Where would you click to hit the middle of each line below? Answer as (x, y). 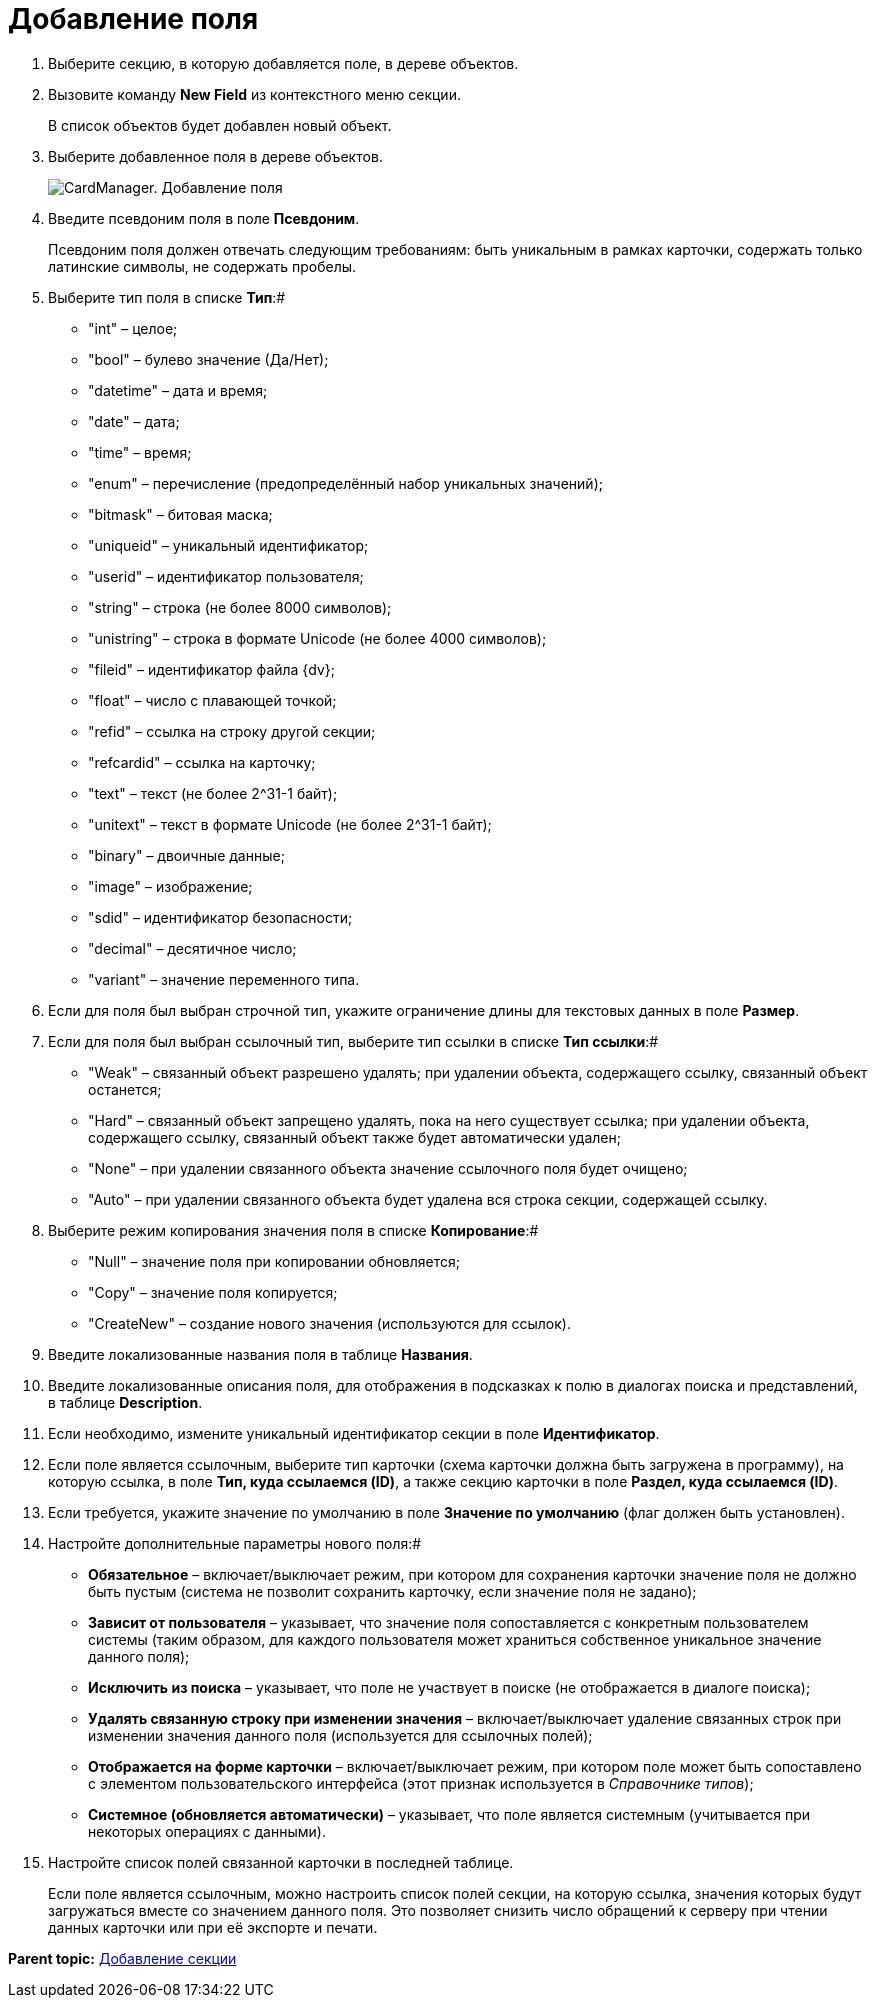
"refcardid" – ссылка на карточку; (202, 762)
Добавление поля (133, 19)
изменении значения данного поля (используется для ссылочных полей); (340, 1735)
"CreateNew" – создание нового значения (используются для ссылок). (329, 1323)
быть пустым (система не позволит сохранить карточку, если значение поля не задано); (392, 1591)
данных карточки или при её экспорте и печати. (213, 1927)
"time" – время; (140, 452)
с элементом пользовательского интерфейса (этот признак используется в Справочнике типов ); (421, 1783)
